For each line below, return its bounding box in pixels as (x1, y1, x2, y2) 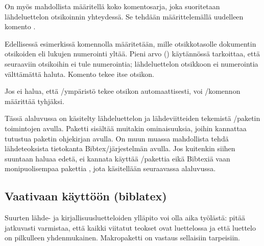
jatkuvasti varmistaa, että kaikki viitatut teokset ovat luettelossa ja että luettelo (5, 222, 256, 233)
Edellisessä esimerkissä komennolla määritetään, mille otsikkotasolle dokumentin (5, 38, 256, 49)
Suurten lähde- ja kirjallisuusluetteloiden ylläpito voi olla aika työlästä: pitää (5, 212, 245, 223)
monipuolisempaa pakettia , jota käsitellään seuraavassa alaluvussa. (5, 163, 216, 174)
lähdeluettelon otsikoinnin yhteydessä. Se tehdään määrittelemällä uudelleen (5, 11, 244, 22)
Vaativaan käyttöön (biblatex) (5, 188, 167, 204)
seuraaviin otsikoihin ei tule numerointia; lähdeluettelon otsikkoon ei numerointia (5, 58, 258, 69)
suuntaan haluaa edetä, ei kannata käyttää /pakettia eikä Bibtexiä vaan (5, 153, 230, 163)
